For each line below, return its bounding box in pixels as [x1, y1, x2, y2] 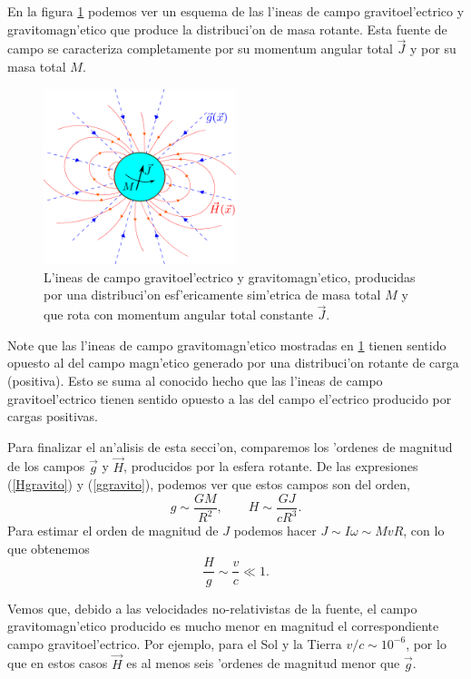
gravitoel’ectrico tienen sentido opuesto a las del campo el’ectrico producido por [7, 389, 452, 408]
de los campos [7, 457, 85, 476]
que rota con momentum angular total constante [44, 305, 313, 324]
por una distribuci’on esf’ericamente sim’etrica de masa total [44, 285, 381, 304]
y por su [410, 39, 456, 58]
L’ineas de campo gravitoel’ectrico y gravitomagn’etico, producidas [44, 267, 416, 286]
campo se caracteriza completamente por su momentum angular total [7, 39, 393, 58]
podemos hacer [233, 521, 317, 540]
